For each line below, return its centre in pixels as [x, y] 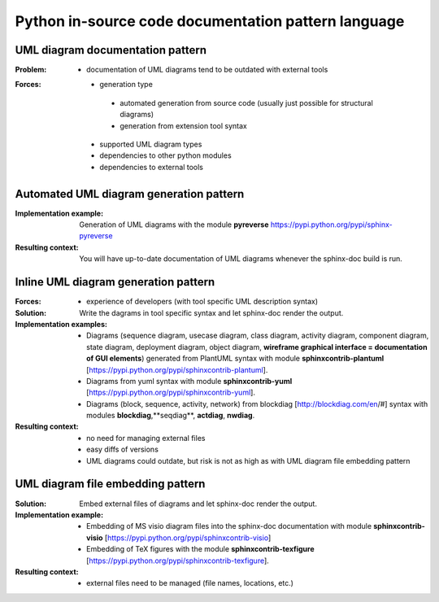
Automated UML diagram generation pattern [130, 194]
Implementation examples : [61, 324]
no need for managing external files [146, 438]
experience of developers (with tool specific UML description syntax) [202, 302]
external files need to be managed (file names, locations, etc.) [190, 583]
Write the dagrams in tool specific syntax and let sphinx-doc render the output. [211, 312]
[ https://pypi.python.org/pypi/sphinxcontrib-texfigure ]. [178, 561]
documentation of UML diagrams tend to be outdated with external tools [207, 70]
